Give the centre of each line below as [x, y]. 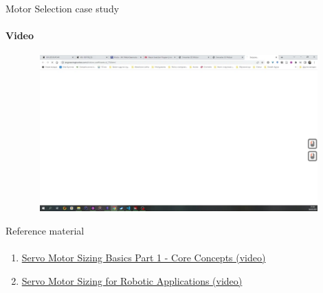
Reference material [45, 230]
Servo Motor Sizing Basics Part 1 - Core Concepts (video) [144, 257]
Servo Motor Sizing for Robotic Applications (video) [132, 280]
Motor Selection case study [63, 8]
